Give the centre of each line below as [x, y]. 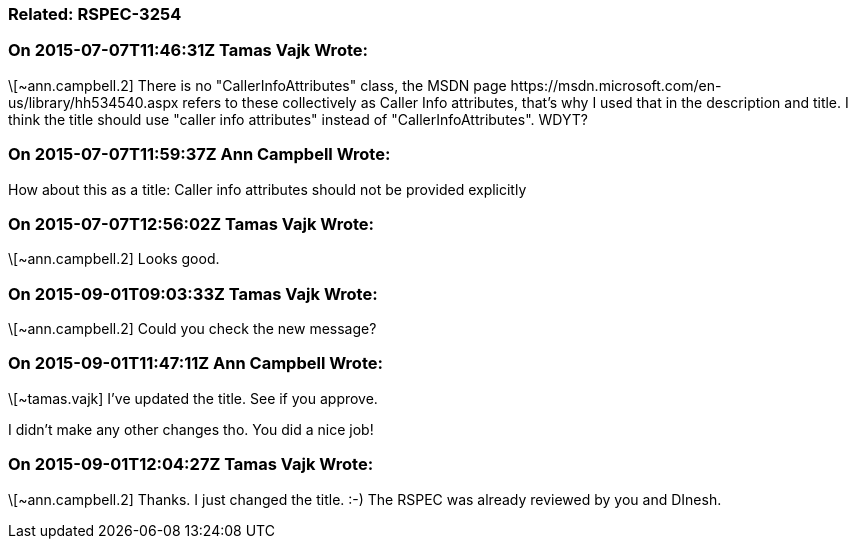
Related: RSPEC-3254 [95, 14]
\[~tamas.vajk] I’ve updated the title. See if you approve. [193, 398]
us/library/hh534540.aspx [93, 102]
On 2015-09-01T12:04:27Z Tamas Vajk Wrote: [191, 464]
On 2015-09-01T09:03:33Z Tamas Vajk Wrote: [193, 293]
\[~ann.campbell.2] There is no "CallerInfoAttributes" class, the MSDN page [257, 85]
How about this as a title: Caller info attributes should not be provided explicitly [267, 189]
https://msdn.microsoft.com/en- [616, 85]
